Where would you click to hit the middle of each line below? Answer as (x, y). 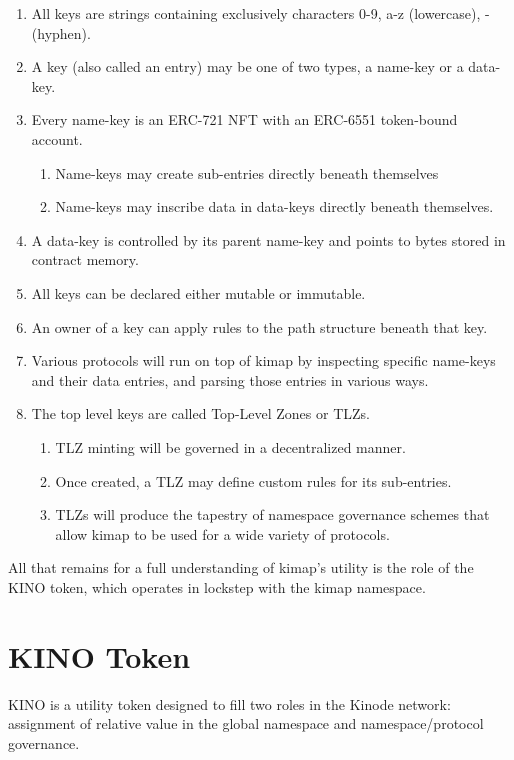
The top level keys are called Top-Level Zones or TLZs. (200, 413)
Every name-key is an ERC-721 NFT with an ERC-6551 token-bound (244, 119)
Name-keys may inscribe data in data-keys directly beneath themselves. (274, 206)
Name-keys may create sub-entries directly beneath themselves (247, 172)
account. (57, 138)
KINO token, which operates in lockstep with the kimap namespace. (217, 586)
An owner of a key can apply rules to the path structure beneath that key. (259, 326)
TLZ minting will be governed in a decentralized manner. (230, 446)
